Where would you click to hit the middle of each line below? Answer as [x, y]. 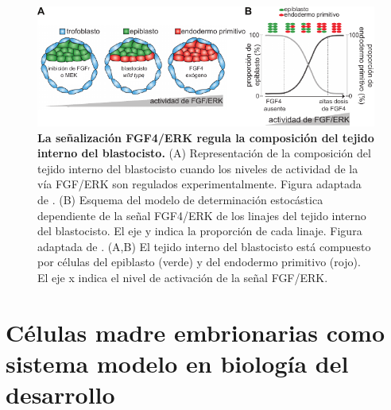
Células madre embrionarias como [195, 332]
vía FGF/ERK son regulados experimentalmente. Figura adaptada [199, 184]
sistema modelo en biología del [177, 363]
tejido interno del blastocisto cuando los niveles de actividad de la [198, 168]
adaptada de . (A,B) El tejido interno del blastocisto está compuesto [204, 246]
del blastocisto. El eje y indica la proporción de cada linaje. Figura [200, 231]
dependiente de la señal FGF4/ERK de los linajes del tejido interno [202, 215]
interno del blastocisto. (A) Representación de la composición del [204, 153]
